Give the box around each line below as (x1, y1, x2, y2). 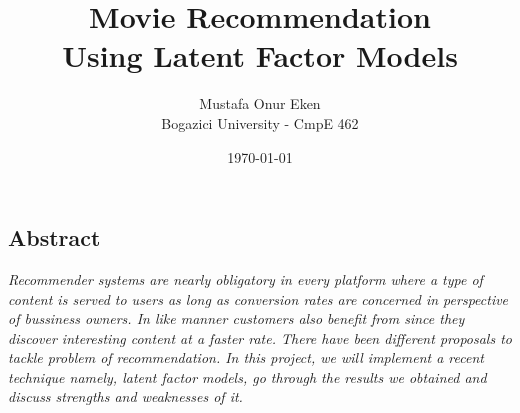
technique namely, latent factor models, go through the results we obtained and (8, 366, 487, 387)
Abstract (8, 222, 101, 253)
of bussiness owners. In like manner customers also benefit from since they (8, 308, 465, 329)
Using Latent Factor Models (62, 35, 458, 76)
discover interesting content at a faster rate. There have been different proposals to (8, 327, 512, 348)
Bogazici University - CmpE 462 (161, 112, 359, 133)
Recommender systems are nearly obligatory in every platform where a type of (8, 268, 483, 289)
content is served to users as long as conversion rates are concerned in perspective (8, 288, 509, 309)
